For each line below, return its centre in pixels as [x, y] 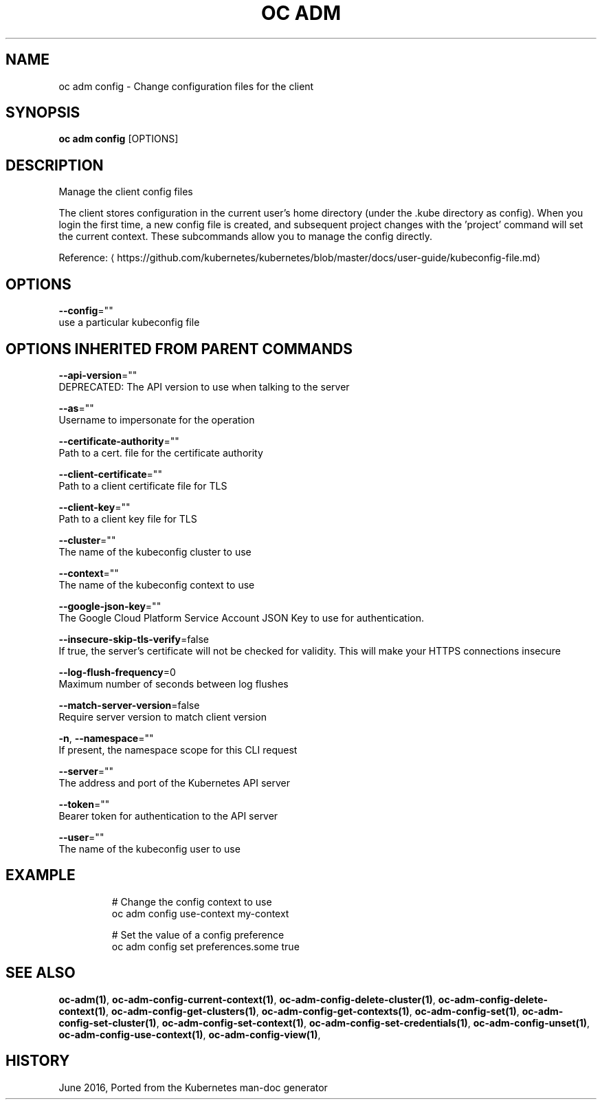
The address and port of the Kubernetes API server [174, 783]
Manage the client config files [126, 192]
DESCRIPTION [55, 165]
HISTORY [38, 1061]
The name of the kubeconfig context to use [157, 584]
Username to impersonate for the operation [157, 419]
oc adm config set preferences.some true [205, 946]
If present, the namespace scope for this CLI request [178, 750]
